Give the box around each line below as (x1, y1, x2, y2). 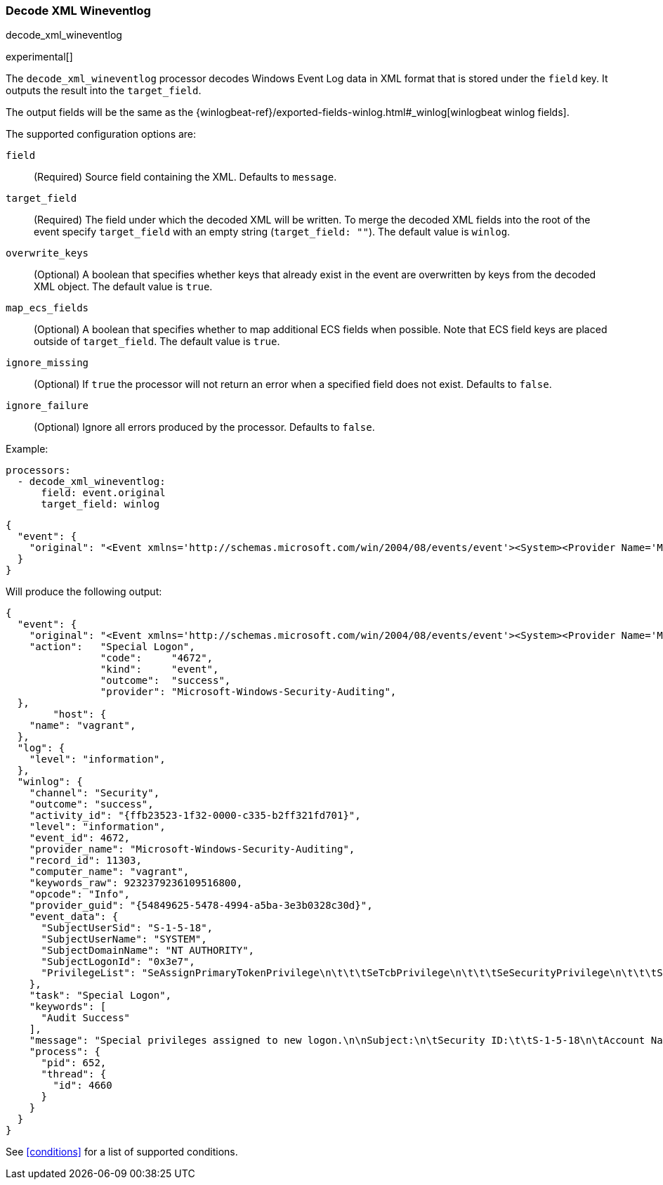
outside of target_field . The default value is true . (34, 335, 280, 348)
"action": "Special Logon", (29, 641, 195, 653)
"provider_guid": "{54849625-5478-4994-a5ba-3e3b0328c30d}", (29, 900, 373, 912)
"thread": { (41, 1068, 107, 1080)
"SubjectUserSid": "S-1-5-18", (41, 922, 214, 934)
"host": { (53, 708, 107, 720)
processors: (6, 465, 71, 477)
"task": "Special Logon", (29, 990, 172, 1002)
